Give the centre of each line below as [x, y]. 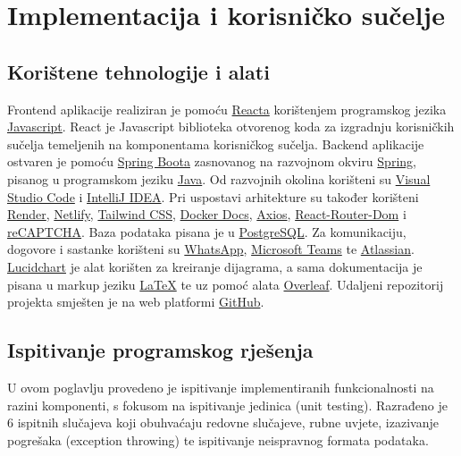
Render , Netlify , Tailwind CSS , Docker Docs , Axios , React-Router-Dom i [207, 214]
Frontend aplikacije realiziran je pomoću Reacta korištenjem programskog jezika [227, 109]
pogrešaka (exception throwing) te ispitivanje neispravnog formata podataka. [218, 439]
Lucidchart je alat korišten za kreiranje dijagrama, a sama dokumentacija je [215, 266]
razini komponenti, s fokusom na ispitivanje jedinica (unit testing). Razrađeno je [227, 405]
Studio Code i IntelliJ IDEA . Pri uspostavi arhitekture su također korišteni [213, 196]
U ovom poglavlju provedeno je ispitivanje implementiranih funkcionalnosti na [221, 387]
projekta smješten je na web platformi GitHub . [136, 302]
